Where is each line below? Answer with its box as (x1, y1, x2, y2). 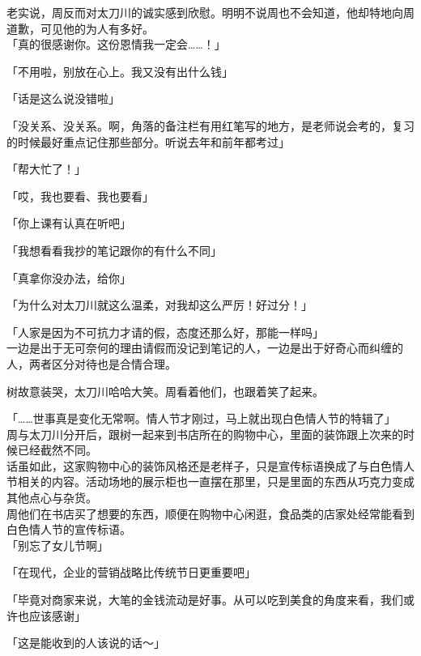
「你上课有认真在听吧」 (6, 215, 131, 232)
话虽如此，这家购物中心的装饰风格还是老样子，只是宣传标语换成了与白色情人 (6, 457, 415, 474)
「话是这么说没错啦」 (6, 90, 120, 107)
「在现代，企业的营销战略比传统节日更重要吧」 (6, 564, 256, 581)
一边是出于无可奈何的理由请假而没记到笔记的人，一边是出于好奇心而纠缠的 (6, 339, 403, 356)
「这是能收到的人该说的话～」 (6, 634, 165, 651)
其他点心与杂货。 (6, 489, 97, 506)
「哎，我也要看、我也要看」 (6, 187, 154, 204)
